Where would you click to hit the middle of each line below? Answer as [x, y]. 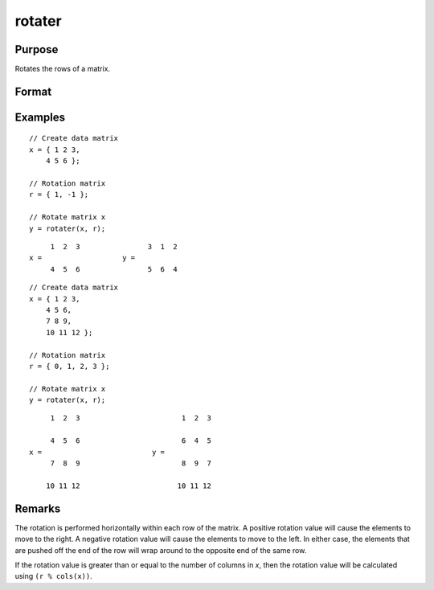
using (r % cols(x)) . [53, 576]
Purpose [37, 49]
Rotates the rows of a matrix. [63, 69]
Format [33, 91]
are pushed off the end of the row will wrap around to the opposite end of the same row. [161, 550]
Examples [40, 117]
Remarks [38, 508]
